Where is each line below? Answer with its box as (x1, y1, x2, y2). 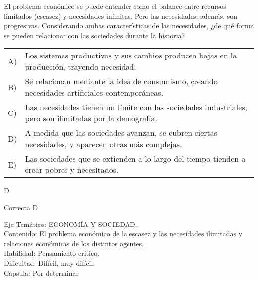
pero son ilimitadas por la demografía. (25, 112, 158, 124)
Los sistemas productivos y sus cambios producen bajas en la (25, 50, 237, 61)
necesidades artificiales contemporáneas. (25, 87, 164, 99)
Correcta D (4, 202, 38, 212)
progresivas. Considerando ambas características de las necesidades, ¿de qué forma (4, 20, 254, 31)
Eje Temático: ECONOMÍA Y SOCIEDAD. (4, 219, 137, 229)
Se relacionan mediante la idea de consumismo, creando (25, 75, 218, 87)
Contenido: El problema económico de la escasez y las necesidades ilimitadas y (4, 228, 243, 239)
